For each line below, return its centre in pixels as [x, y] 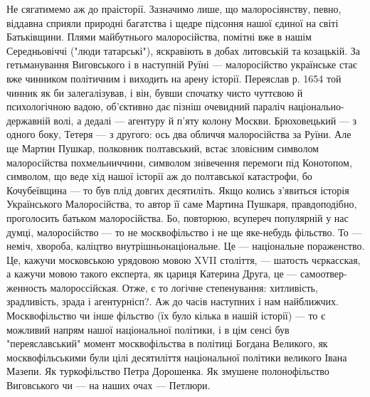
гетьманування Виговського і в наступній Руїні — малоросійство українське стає [182, 64]
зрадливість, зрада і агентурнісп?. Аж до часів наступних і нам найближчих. [173, 301]
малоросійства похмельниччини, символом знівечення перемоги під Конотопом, [179, 162]
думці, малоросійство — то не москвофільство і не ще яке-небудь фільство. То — [184, 232]
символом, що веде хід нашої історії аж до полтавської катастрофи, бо [159, 176]
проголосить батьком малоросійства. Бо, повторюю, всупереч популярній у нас [178, 217]
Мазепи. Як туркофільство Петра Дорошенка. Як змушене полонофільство [168, 371]
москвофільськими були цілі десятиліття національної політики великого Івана [177, 357]
